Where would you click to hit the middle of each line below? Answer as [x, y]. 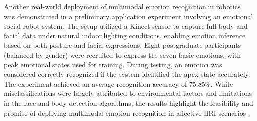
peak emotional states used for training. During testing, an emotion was [113, 64]
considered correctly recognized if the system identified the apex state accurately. [127, 74]
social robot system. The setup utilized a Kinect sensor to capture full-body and [126, 26]
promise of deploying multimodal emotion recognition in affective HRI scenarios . [127, 112]
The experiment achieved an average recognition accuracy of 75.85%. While [119, 83]
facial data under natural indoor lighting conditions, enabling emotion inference [125, 35]
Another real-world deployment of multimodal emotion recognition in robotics [122, 6]
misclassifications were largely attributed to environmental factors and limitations [128, 93]
